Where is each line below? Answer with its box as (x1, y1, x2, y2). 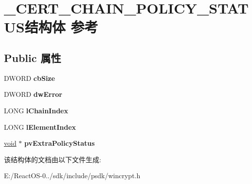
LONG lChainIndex (4, 105, 68, 115)
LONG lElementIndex (4, 122, 76, 132)
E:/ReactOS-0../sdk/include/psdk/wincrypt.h (4, 170, 141, 181)
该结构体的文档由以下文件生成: (4, 154, 101, 164)
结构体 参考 (24, 17, 98, 37)
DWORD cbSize (4, 73, 55, 83)
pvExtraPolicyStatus (24, 138, 95, 148)
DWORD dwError (4, 89, 62, 99)
